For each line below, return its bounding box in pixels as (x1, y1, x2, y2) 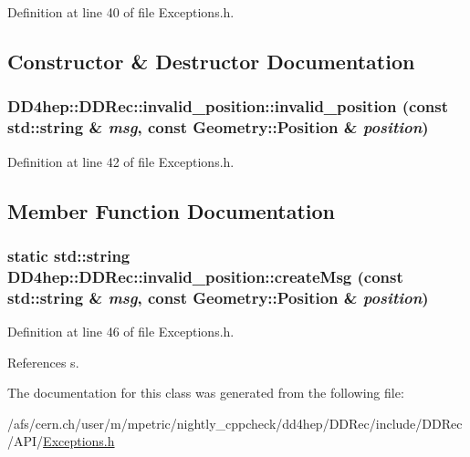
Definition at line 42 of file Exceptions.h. (7, 151, 235, 171)
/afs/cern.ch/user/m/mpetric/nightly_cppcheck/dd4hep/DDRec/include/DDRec (7, 413, 463, 432)
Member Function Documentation (7, 196, 336, 224)
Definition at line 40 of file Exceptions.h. (7, 3, 235, 21)
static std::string (7, 244, 131, 266)
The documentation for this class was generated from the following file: (7, 383, 404, 402)
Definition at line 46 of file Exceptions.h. (7, 321, 235, 340)
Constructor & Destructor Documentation (7, 47, 415, 75)
